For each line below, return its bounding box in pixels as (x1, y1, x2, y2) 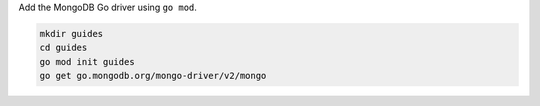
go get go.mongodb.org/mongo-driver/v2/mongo (39, 70, 267, 82)
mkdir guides (39, 28, 104, 39)
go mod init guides (39, 56, 135, 67)
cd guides (39, 42, 88, 54)
